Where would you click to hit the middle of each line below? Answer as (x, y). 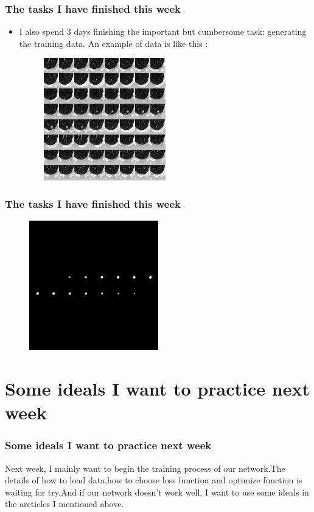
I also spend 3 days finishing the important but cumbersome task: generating (163, 31)
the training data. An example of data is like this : (113, 43)
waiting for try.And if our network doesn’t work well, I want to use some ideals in (157, 492)
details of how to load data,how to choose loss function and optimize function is (154, 480)
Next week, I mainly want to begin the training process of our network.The (145, 468)
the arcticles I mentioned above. (65, 504)
